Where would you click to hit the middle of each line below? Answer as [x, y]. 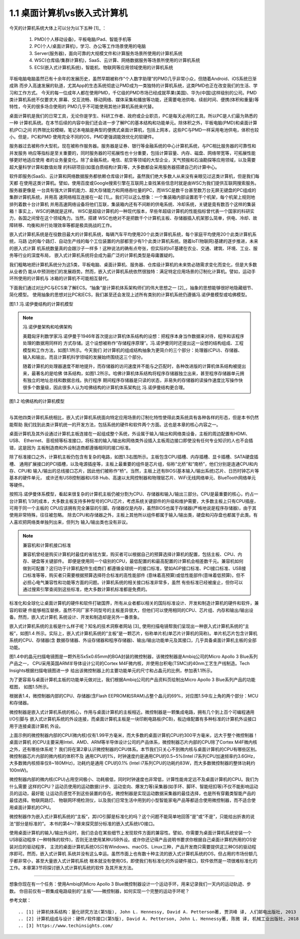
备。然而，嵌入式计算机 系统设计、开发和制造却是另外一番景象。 [75, 617]
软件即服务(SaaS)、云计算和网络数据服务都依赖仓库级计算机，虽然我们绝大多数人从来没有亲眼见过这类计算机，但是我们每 [134, 176]
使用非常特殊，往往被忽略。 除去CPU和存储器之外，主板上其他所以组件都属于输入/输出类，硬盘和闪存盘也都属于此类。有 [133, 515]
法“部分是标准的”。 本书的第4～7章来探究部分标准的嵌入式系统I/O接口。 [83, 823]
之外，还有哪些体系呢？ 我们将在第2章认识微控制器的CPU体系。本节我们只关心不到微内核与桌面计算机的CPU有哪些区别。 [134, 749]
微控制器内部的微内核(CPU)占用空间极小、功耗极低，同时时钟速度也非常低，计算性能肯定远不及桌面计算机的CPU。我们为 [134, 779]
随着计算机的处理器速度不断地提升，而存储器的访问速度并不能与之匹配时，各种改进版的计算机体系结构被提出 [134, 366]
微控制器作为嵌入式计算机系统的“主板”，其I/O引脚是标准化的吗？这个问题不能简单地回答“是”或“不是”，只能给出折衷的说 [132, 816]
